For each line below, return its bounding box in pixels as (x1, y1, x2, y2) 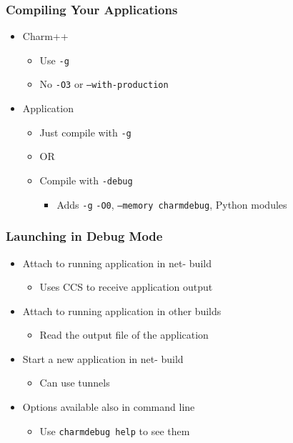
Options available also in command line (22, 399, 195, 414)
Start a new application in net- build (22, 351, 184, 366)
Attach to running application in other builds (22, 303, 222, 318)
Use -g (39, 52, 69, 67)
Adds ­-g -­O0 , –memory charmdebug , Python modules (56, 196, 287, 211)
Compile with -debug (39, 172, 133, 187)
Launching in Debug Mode (6, 227, 163, 245)
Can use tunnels (39, 375, 110, 390)
